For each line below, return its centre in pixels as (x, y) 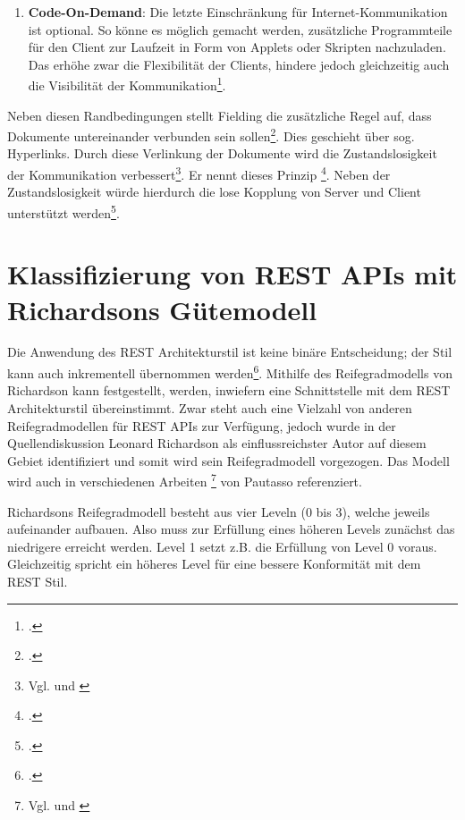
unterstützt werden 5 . (63, 211)
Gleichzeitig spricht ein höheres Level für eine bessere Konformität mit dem (214, 564)
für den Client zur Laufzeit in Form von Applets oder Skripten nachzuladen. (237, 47)
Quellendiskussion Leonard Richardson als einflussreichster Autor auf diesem (217, 443)
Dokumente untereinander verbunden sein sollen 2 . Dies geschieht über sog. (211, 135)
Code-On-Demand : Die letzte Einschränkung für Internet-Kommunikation (238, 12)
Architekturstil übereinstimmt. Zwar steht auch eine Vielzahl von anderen (210, 407)
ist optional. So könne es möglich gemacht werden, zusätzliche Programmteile (240, 29)
